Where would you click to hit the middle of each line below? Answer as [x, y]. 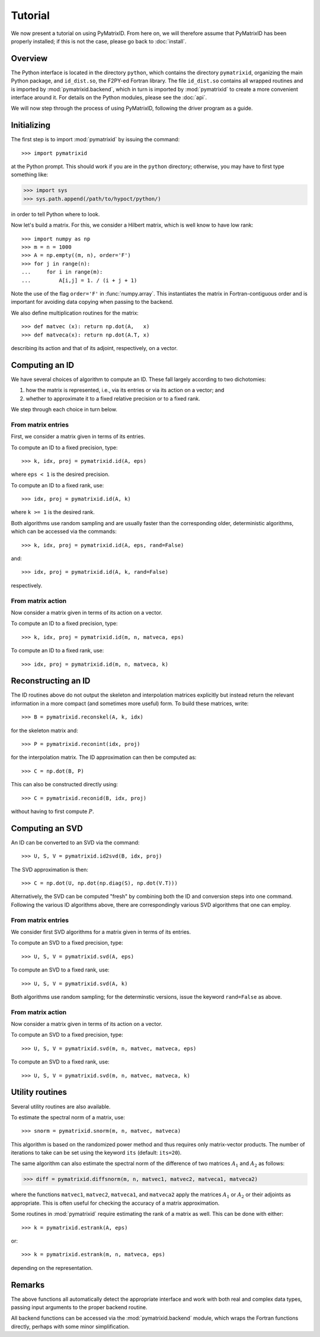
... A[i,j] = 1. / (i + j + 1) [79, 280]
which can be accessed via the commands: [64, 532]
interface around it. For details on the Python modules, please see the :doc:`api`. [109, 97]
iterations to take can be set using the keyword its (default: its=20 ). [96, 1153]
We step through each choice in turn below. [64, 409]
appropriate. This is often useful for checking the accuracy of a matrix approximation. [115, 1203]
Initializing [31, 126]
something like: [30, 174]
